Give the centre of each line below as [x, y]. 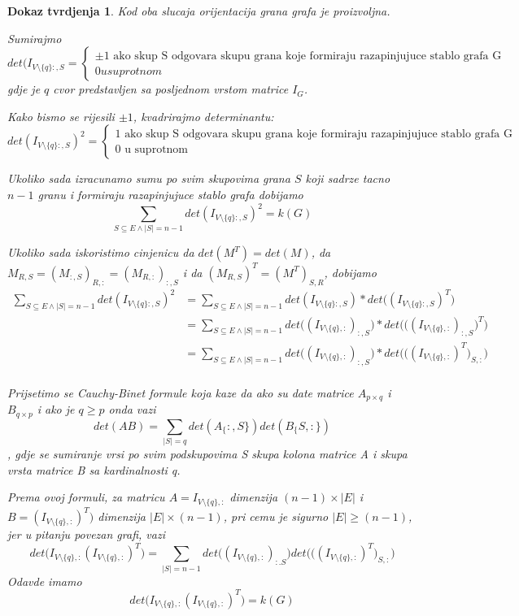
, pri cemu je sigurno [276, 516]
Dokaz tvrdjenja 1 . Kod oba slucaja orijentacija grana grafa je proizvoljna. [199, 11]
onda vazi [132, 409]
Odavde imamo [45, 581]
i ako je [56, 409]
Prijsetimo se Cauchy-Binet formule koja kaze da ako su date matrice [181, 392]
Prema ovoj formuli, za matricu [86, 497]
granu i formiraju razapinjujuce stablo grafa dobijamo [170, 194]
